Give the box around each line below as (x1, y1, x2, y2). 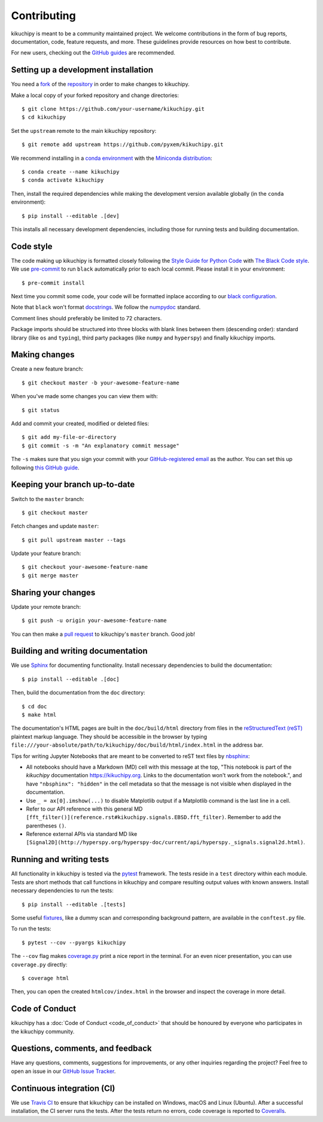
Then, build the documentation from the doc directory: (11, 689, 146, 696)
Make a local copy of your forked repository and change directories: (11, 92, 179, 99)
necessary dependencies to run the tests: (11, 887, 114, 894)
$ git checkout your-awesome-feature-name (22, 563, 148, 571)
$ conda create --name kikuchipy (22, 168, 120, 175)
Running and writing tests (11, 854, 109, 865)
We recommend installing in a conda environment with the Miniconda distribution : (11, 154, 212, 162)
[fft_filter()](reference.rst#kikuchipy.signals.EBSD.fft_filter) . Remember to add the (26, 814, 281, 821)
